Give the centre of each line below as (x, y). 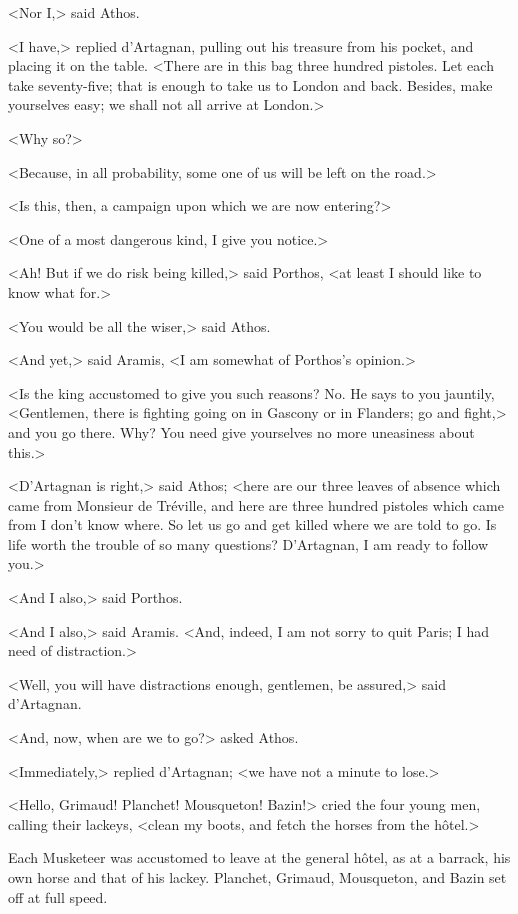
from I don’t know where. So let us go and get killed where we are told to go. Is (252, 524)
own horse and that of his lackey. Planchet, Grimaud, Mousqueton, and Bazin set (257, 877)
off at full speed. (58, 896)
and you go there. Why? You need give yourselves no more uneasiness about (241, 431)
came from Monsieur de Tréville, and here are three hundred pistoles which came (256, 504)
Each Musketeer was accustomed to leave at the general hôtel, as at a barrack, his (259, 857)
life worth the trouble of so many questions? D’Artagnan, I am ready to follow (248, 543)
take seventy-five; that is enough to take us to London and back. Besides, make (250, 84)
